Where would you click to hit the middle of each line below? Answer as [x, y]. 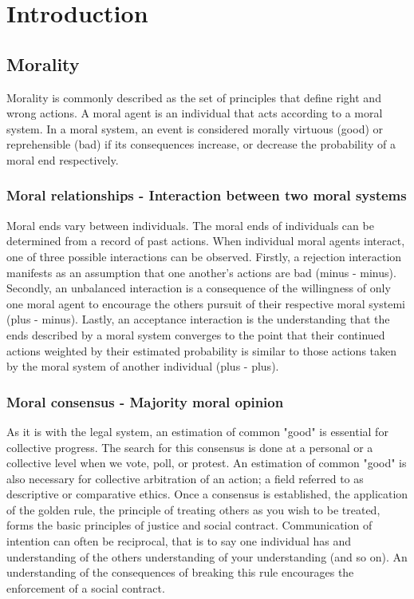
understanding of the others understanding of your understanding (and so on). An [207, 556]
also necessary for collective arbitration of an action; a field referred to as [185, 478]
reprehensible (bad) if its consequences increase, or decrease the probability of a [201, 144]
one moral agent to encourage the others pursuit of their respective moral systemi [206, 303]
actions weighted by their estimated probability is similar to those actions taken [202, 350]
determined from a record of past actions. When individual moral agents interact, [206, 241]
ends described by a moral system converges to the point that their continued [196, 334]
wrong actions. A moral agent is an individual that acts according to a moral [195, 113]
